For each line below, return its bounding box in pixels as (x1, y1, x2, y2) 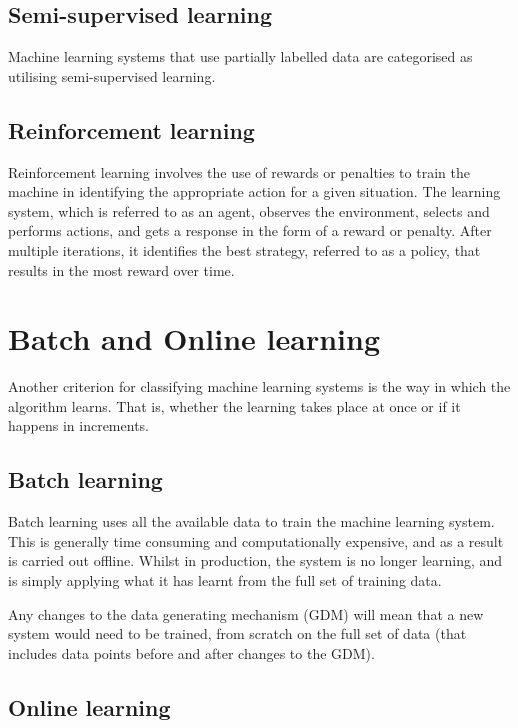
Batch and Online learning (8, 318, 381, 359)
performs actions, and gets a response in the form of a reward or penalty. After (8, 220, 492, 241)
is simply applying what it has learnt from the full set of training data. (8, 570, 442, 591)
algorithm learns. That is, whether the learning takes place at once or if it (8, 395, 461, 416)
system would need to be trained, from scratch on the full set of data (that (8, 623, 467, 644)
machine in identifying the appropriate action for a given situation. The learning (8, 181, 501, 202)
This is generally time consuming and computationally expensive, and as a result (8, 530, 504, 551)
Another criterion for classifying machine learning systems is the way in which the (8, 376, 511, 397)
